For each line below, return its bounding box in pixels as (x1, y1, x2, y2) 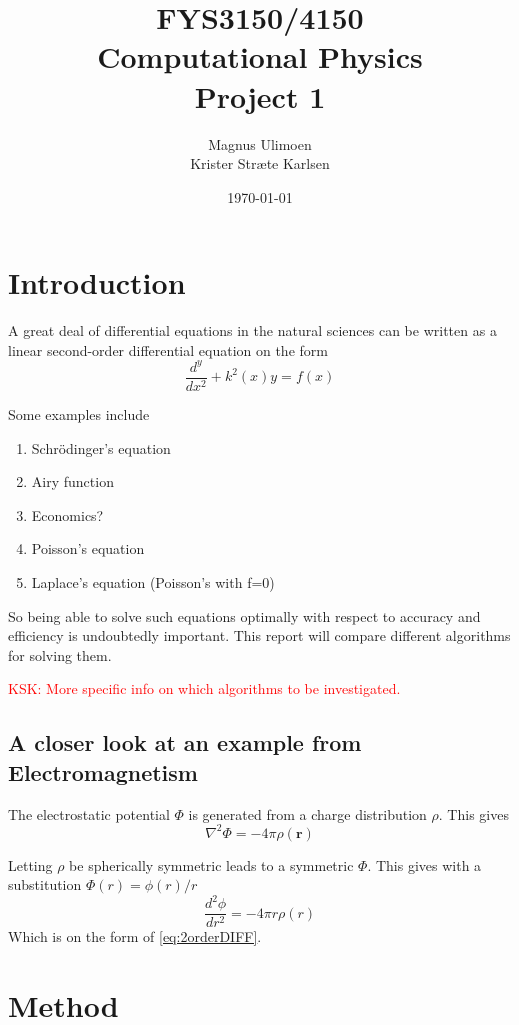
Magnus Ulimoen (208, 133, 312, 154)
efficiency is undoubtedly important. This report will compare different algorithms (8, 625, 511, 646)
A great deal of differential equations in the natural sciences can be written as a (8, 320, 497, 341)
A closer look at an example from (8, 727, 362, 758)
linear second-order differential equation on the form (8, 339, 328, 360)
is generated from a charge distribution (188, 803, 427, 824)
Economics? (31, 504, 104, 525)
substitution (8, 874, 82, 895)
